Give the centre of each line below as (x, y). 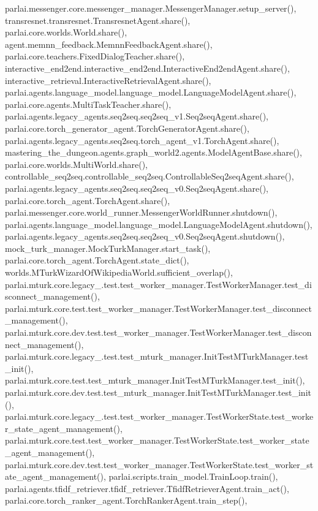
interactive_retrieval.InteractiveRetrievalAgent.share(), (108, 80)
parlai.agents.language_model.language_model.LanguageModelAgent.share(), (151, 92)
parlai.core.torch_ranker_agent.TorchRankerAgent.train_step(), (126, 500)
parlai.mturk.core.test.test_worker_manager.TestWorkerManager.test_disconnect (158, 308)
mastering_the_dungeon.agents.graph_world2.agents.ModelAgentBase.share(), (153, 152)
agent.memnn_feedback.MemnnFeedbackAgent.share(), (109, 44)
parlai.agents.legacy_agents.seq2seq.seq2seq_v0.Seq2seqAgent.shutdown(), (145, 236)
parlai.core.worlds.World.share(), (66, 32)
